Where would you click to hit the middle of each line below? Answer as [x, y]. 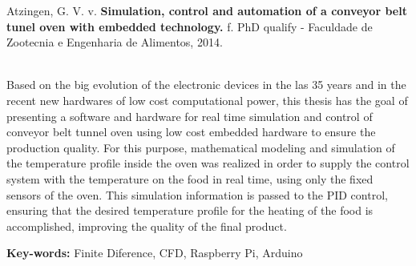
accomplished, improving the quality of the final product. [147, 226]
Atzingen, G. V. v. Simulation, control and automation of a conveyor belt [207, 10]
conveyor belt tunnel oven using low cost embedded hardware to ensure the [191, 132]
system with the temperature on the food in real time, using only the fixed [190, 178]
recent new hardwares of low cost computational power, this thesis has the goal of [207, 100]
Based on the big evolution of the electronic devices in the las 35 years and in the [206, 85]
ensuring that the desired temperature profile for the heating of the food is [190, 210]
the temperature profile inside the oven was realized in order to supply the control [208, 163]
